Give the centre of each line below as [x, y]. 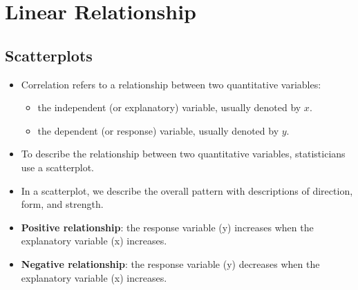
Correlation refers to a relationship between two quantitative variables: [171, 84]
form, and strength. [62, 204]
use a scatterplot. [57, 167]
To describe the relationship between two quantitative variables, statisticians [183, 154]
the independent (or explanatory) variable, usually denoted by [169, 107]
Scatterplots [49, 55]
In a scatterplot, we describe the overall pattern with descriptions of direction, [187, 190]
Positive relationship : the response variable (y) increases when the [167, 227]
